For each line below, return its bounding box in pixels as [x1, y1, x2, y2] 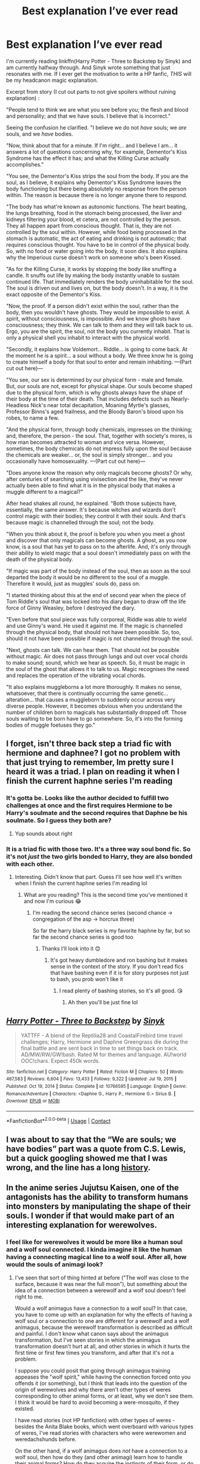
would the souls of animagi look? [6, 1260, 103, 1269]
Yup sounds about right [14, 830, 73, 837]
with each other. [6, 860, 55, 868]
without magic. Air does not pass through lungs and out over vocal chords [6, 653, 188, 660]
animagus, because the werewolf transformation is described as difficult [14, 1324, 192, 1331]
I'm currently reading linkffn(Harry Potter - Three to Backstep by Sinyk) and [6, 57, 192, 64]
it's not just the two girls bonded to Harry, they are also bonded [6, 852, 193, 860]
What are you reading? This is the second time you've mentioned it [23, 891, 188, 898]
